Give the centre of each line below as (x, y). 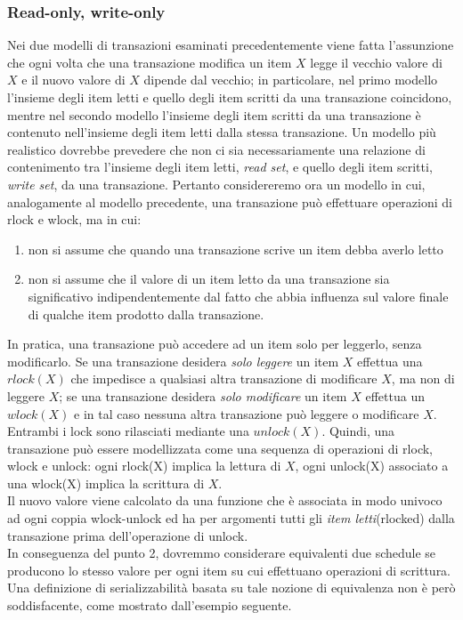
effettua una (390, 361)
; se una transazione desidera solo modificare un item (203, 395)
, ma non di (423, 378)
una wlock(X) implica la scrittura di (106, 483)
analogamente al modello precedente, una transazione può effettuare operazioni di (230, 201)
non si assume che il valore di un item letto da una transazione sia (209, 279)
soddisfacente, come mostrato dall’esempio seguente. (150, 605)
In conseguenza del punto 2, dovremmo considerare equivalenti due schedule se (222, 553)
